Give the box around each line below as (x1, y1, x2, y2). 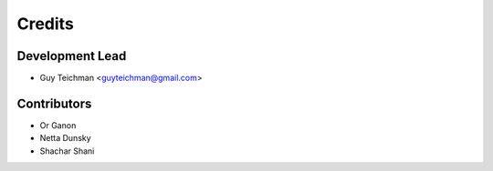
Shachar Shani (39, 146, 95, 156)
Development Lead (16, 48, 127, 64)
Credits (16, 14, 75, 34)
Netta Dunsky (39, 133, 91, 144)
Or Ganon (39, 119, 77, 131)
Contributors (16, 96, 92, 111)
